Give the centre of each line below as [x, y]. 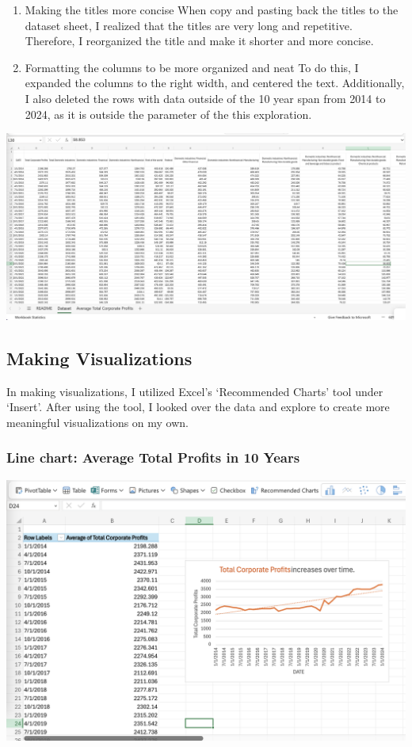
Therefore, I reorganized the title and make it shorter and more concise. [199, 41]
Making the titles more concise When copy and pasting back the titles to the [212, 10]
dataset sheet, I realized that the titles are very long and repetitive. [189, 25]
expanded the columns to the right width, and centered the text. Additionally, [215, 83]
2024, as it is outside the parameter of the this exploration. [168, 114]
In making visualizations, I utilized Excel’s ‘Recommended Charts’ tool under [195, 391]
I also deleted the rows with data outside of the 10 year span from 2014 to [205, 98]
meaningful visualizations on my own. [98, 422]
